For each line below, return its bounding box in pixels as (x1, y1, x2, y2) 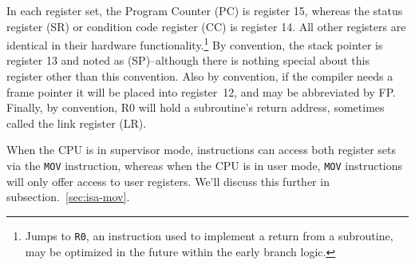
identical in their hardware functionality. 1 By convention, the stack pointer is (6, 34, 383, 53)
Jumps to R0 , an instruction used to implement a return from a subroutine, (25, 227, 393, 243)
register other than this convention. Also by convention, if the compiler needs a (6, 68, 393, 85)
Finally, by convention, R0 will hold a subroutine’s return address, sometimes (6, 99, 385, 116)
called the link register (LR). (6, 114, 147, 131)
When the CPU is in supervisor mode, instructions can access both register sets (6, 141, 397, 158)
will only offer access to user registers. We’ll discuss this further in (6, 172, 330, 189)
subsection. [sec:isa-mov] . (6, 188, 130, 205)
